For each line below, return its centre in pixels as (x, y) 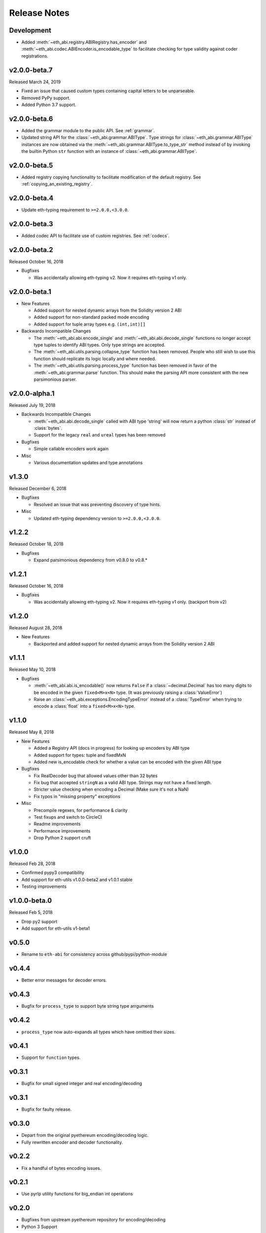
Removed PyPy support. (46, 98)
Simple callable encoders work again (71, 449)
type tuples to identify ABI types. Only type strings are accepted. (100, 345)
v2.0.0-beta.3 (31, 224)
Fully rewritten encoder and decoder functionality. (72, 1142)
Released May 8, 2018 (32, 732)
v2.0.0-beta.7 (31, 70)
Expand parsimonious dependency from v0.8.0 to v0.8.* (91, 560)
